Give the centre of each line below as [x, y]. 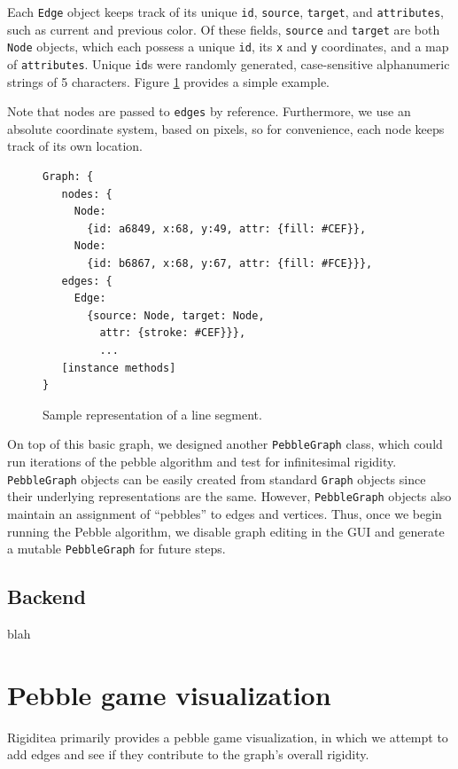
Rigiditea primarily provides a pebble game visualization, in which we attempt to [228, 737]
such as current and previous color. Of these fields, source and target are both [224, 29]
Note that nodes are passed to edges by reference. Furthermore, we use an [209, 111]
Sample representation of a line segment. [152, 414]
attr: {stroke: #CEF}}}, [173, 333]
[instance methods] [119, 368]
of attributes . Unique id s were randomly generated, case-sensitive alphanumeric [229, 63]
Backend [47, 596]
